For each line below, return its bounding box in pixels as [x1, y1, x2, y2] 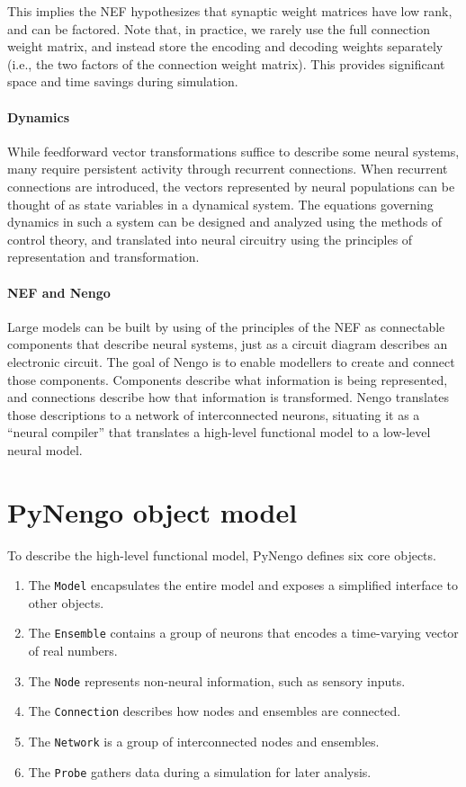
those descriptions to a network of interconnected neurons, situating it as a [7, 405, 420, 424]
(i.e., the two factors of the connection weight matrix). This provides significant [7, 54, 445, 73]
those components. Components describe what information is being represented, [7, 370, 448, 389]
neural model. [7, 440, 83, 459]
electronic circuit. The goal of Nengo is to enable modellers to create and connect [7, 352, 455, 371]
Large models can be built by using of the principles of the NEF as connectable [7, 317, 445, 335]
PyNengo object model [7, 493, 298, 530]
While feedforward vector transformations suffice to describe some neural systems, [7, 141, 460, 160]
